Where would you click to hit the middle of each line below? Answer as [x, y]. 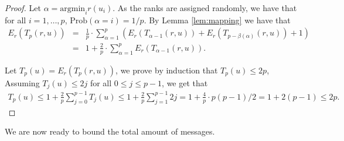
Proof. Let [23, 8]
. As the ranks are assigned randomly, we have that [205, 8]
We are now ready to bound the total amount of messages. [110, 131]
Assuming [22, 82]
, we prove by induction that [167, 70]
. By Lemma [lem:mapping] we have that [217, 20]
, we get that [185, 82]
